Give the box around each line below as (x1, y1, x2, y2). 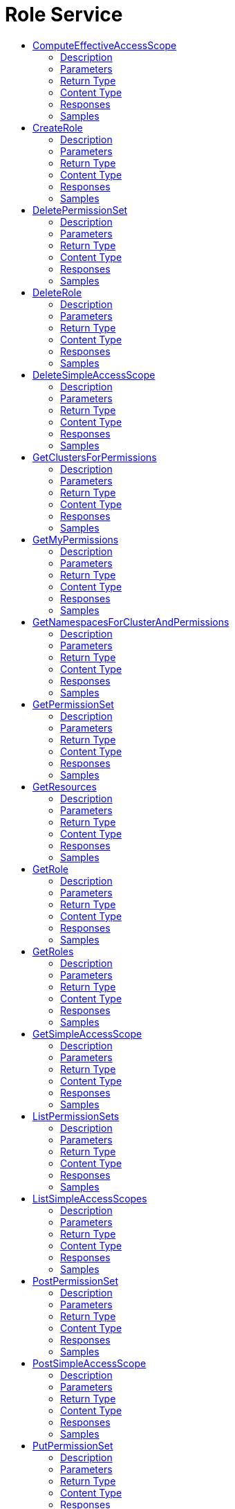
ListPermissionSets (32, 1110, 120, 1122)
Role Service (5, 3, 123, 26)
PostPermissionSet (32, 1274, 118, 1287)
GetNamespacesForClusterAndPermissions (32, 615, 229, 628)
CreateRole (32, 121, 83, 134)
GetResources (32, 780, 97, 793)
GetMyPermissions (32, 533, 119, 545)
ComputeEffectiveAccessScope (32, 39, 177, 51)
